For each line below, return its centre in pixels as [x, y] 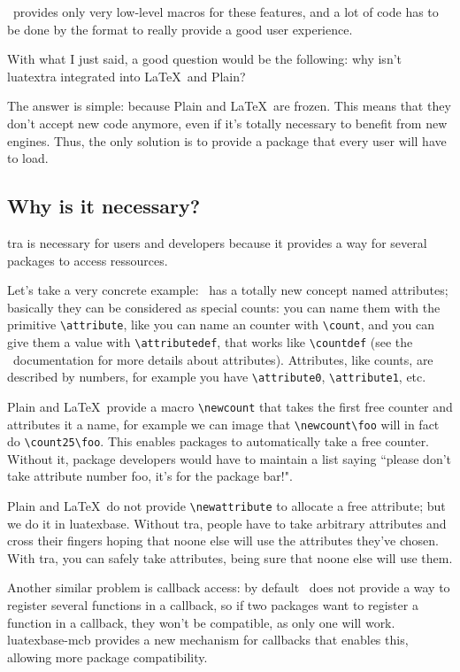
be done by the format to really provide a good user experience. [180, 29]
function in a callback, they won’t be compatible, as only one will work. [201, 622]
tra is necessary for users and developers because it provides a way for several [217, 242]
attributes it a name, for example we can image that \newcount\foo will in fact [223, 424]
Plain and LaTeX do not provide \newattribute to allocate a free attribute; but [226, 506]
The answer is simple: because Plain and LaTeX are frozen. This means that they [229, 106]
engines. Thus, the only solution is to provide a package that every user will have [227, 140]
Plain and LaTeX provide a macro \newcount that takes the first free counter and [230, 406]
